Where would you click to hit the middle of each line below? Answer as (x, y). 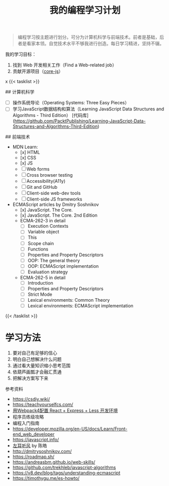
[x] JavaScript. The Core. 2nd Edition (59, 215)
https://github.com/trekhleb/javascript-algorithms (64, 468)
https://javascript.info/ (36, 440)
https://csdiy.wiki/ (31, 399)
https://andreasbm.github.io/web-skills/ (54, 462)
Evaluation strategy (48, 272)
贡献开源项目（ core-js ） (38, 71)
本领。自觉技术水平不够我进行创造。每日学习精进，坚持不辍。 (100, 44)
